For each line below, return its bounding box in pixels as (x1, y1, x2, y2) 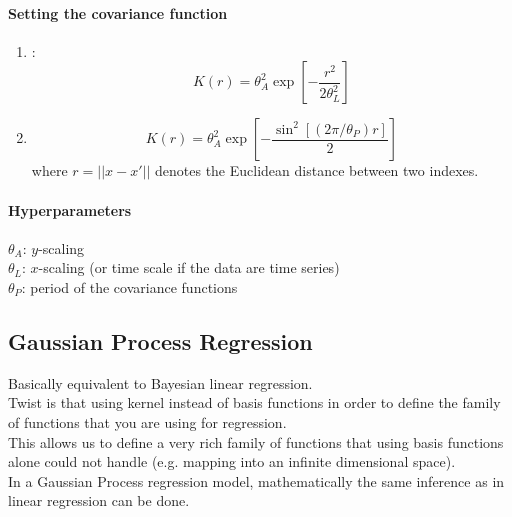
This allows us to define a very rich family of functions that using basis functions (8, 431, 504, 452)
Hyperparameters (8, 199, 132, 220)
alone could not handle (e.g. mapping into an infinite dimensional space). (8, 451, 456, 472)
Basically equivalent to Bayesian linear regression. (8, 372, 313, 393)
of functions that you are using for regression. (8, 411, 287, 432)
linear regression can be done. (8, 490, 190, 511)
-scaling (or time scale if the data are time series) (38, 257, 340, 278)
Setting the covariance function (8, 2, 228, 23)
